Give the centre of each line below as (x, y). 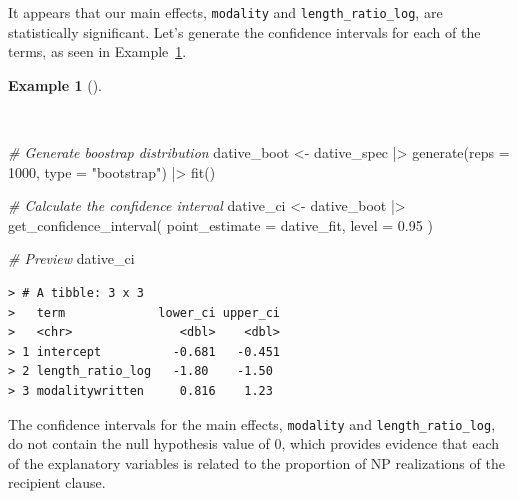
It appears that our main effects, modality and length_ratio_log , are (225, 12)
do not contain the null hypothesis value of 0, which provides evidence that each (254, 443)
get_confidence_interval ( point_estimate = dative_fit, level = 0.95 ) (220, 224)
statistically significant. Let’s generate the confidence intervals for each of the (244, 31)
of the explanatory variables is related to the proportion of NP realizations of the (256, 462)
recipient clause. (57, 482)
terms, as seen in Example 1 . (97, 51)
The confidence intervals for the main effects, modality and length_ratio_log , (252, 423)
